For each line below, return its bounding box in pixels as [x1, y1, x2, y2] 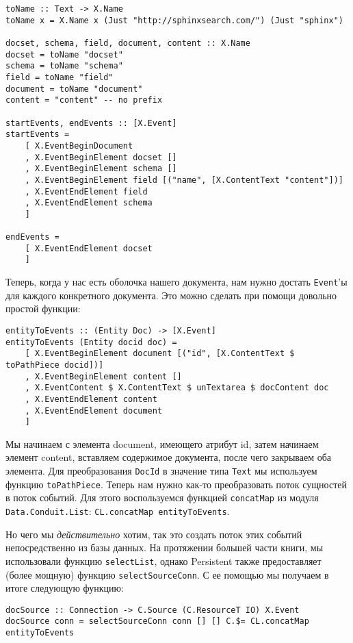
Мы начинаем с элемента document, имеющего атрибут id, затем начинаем [5, 436, 319, 451]
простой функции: [5, 301, 81, 316]
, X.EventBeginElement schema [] [25, 164, 177, 174]
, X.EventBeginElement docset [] [25, 152, 177, 162]
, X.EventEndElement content [25, 394, 157, 404]
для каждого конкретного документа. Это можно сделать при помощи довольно [5, 288, 337, 302]
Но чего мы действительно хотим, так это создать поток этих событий [5, 527, 302, 541]
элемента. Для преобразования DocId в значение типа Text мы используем [5, 464, 317, 478]
